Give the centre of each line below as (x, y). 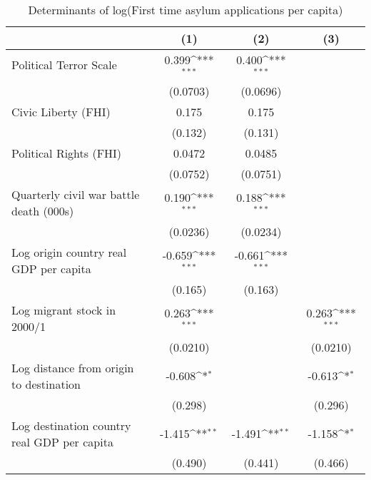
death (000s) (43, 210)
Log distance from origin (73, 367)
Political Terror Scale (64, 65)
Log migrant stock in (64, 310)
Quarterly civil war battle (76, 194)
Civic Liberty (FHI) (61, 111)
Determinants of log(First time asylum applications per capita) (185, 10)
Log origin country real (69, 252)
